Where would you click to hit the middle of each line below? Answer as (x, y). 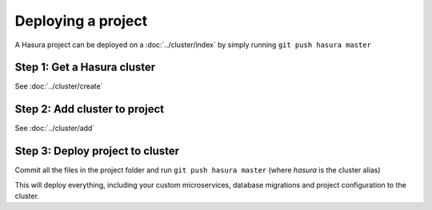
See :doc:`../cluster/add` (55, 129)
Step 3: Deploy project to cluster (97, 151)
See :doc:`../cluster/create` (59, 86)
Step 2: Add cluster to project (89, 109)
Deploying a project (81, 21)
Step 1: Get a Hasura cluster (85, 67)
